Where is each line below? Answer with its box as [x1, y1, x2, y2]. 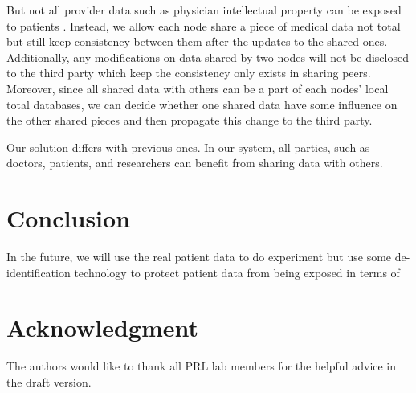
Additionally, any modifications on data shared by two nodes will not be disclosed [6, 48, 409, 65]
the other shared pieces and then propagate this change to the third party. [6, 112, 373, 129]
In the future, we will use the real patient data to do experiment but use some [6, 248, 392, 265]
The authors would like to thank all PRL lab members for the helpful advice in [6, 358, 397, 375]
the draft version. [6, 373, 92, 390]
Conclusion [6, 202, 131, 235]
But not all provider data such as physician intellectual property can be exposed [6, 2, 402, 18]
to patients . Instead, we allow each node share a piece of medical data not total [6, 17, 401, 34]
